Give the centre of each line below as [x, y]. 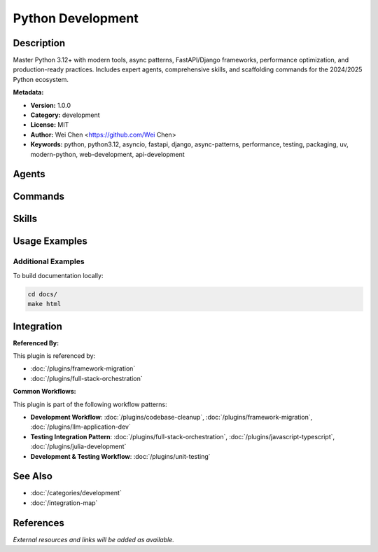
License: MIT [50, 125]
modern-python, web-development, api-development [107, 154]
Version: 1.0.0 [51, 105]
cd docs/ [43, 294]
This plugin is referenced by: [54, 356]
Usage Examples [50, 241]
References [38, 523]
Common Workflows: [44, 392]
